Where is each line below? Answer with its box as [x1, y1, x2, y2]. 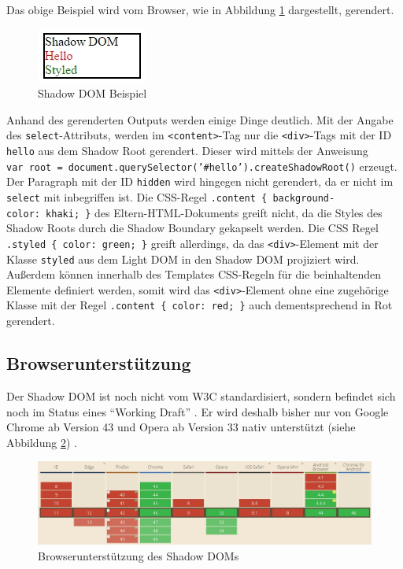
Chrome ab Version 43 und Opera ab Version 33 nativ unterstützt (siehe [6, 419, 356, 435]
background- [272, 193, 335, 204]
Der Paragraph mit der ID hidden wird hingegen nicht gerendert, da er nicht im [6, 173, 394, 190]
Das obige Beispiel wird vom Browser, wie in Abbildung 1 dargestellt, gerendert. [6, 2, 394, 17]
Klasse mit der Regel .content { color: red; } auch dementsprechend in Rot [6, 297, 393, 313]
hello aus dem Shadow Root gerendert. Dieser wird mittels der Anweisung [6, 142, 368, 159]
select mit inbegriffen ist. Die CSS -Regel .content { [6, 189, 268, 205]
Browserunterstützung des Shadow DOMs [38, 547, 239, 563]
